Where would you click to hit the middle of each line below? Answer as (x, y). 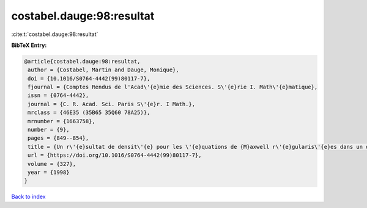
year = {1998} (49, 172)
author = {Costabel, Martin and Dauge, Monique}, (104, 70)
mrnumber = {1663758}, (62, 121)
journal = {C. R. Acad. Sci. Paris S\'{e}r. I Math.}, (112, 104)
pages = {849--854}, (58, 138)
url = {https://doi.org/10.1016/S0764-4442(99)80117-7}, (115, 155)
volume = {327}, (52, 164)
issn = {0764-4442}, (58, 95)
